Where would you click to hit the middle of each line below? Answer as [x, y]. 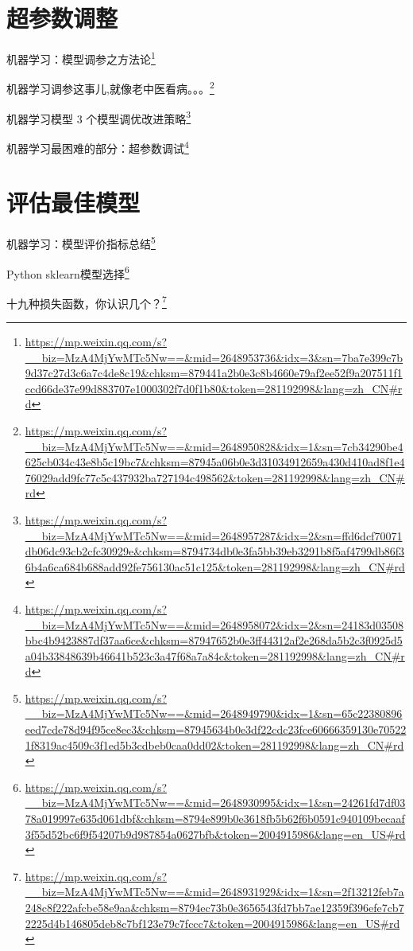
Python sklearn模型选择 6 [68, 272]
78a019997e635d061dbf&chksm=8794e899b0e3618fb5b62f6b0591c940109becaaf [215, 818]
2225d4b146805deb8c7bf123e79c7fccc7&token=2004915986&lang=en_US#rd [212, 923]
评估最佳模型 [73, 203]
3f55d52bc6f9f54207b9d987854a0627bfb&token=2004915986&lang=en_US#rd [215, 834]
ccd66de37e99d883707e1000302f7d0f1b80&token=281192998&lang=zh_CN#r [214, 388]
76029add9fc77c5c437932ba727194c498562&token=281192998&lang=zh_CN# [215, 477]
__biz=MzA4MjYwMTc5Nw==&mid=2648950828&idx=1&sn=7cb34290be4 [214, 446]
